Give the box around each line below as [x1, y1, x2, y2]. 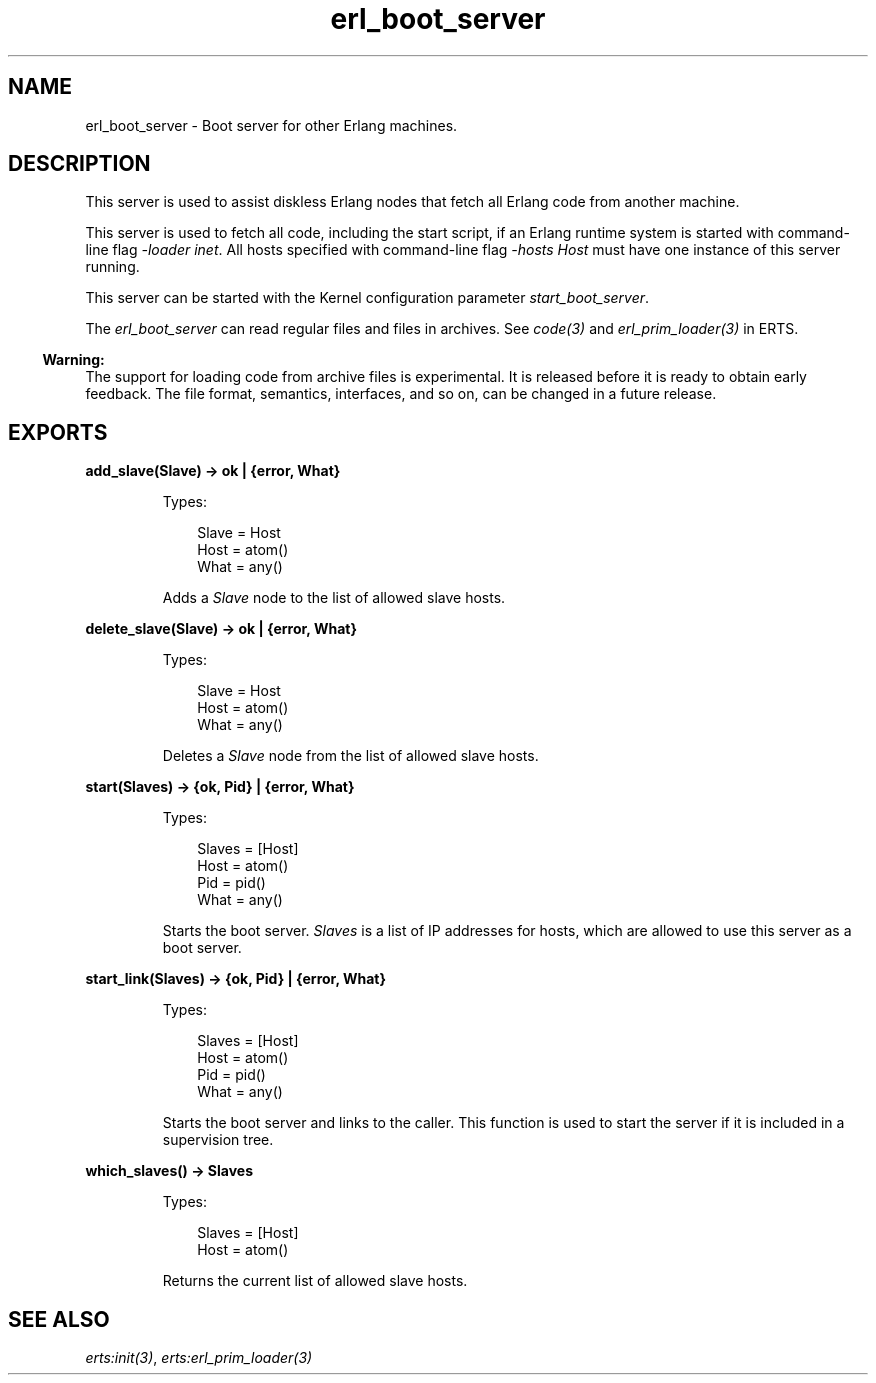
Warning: [42, 351, 105, 369]
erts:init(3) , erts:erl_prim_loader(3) [85, 1349, 313, 1367]
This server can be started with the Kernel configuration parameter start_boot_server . [85, 289, 650, 307]
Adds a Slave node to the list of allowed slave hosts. [162, 589, 506, 607]
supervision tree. [162, 1131, 274, 1149]
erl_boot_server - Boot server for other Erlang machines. [85, 116, 458, 134]
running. [85, 258, 140, 276]
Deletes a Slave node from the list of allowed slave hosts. [162, 747, 539, 765]
